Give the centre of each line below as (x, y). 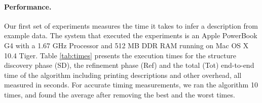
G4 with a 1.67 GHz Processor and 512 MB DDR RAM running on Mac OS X (126, 45)
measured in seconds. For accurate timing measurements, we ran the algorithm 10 (131, 85)
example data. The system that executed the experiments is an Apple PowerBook (131, 35)
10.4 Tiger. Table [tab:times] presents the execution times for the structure (120, 55)
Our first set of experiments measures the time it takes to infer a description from (131, 25)
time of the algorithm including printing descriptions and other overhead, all (123, 75)
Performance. (28, 6)
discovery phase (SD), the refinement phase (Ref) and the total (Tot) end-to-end (129, 65)
